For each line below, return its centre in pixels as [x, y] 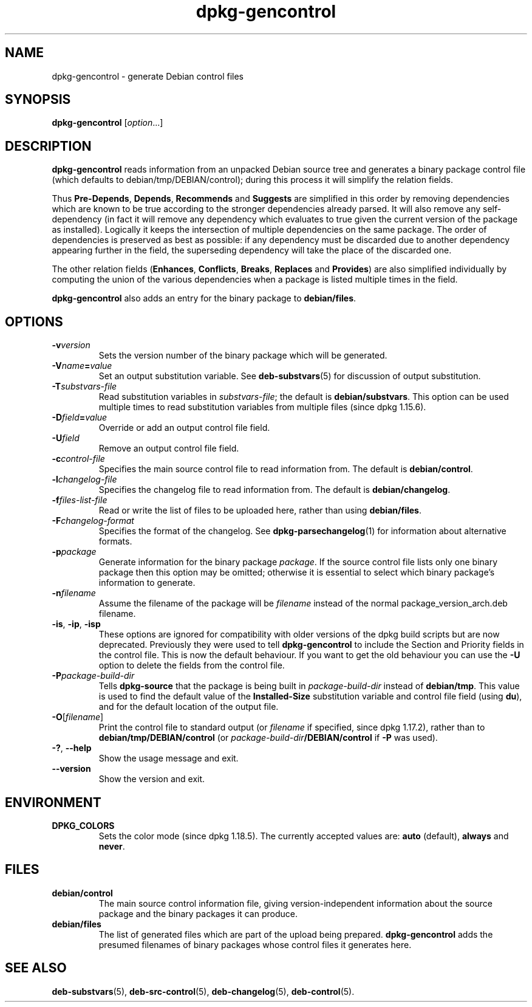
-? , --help [72, 748]
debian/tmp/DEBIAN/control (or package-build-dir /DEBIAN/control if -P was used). [268, 738]
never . [112, 846]
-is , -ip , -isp [76, 624]
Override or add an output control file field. [184, 428]
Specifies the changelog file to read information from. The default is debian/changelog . [275, 490]
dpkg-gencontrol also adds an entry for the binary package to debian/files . [204, 298]
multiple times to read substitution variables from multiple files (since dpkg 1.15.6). [262, 407]
